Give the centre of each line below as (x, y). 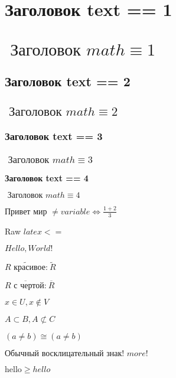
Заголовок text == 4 (47, 177)
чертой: (33, 286)
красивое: (31, 268)
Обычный (22, 353)
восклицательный (73, 353)
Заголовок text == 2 (68, 81)
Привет (18, 212)
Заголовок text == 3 (54, 136)
